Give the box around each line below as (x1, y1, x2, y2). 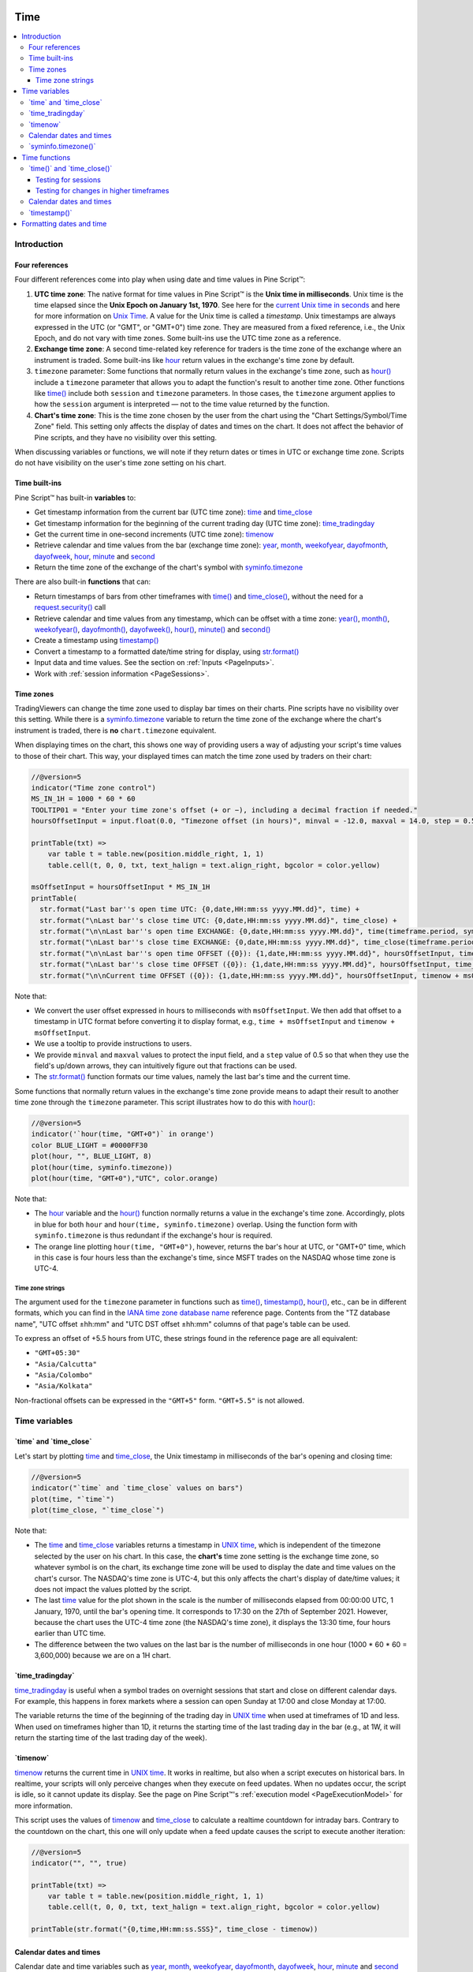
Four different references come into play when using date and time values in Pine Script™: (14, 275, 306, 284)
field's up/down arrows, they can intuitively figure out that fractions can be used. (34, 1061, 297, 1070)
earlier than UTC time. (34, 1629, 106, 1638)
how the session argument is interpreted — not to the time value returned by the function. (34, 399, 330, 409)
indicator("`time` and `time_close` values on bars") (31, 1484, 244, 1492)
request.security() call (34, 603, 106, 612)
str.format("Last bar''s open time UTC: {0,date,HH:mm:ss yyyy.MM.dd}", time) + (39, 905, 360, 914)
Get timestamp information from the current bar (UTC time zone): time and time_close (34, 507, 313, 517)
